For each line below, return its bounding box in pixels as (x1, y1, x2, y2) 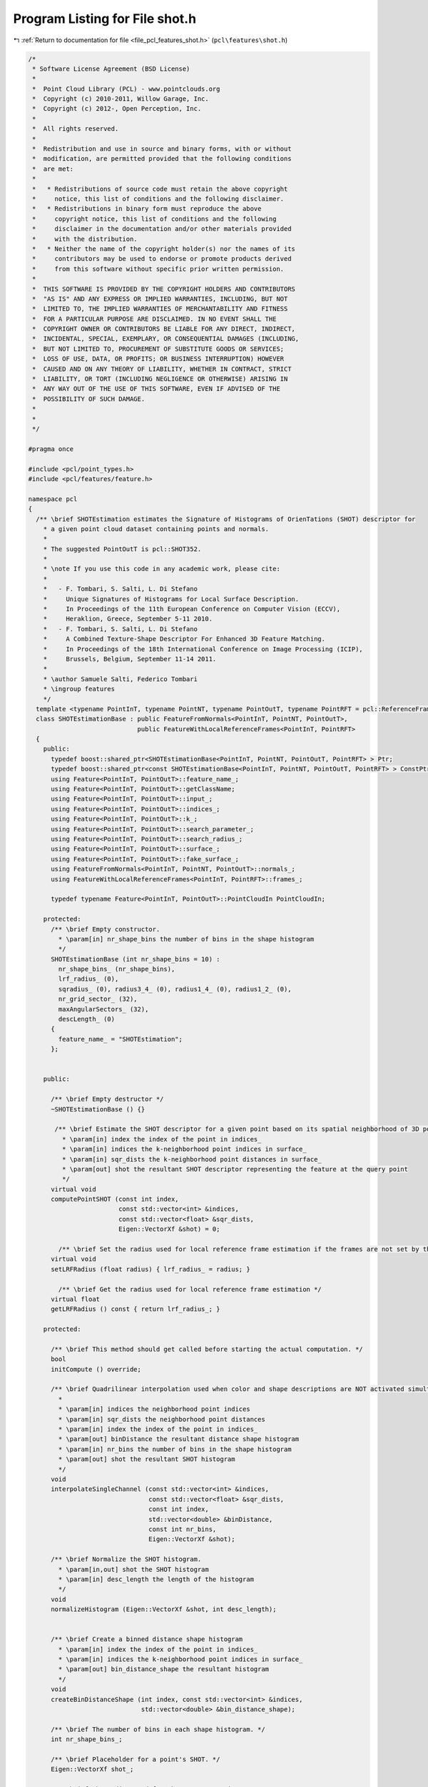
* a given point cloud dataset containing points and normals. (43, 525, 270, 533)
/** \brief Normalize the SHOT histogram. (51, 1555, 202, 1563)
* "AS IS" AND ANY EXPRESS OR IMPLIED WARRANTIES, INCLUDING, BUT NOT (32, 294, 288, 303)
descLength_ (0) (58, 1015, 116, 1024)
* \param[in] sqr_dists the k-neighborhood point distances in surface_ (61, 1155, 322, 1163)
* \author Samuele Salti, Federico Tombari (43, 675, 198, 683)
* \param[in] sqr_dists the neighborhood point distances (58, 1415, 265, 1423)
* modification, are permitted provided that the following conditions (32, 154, 292, 163)
